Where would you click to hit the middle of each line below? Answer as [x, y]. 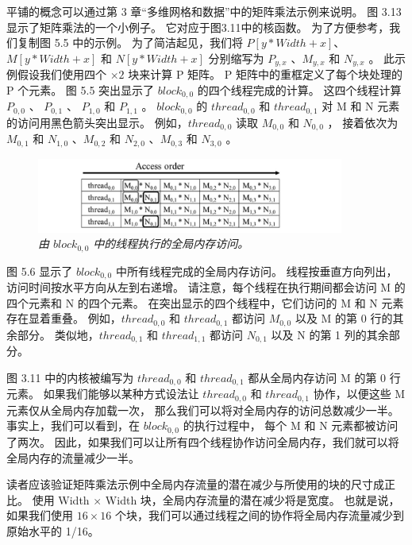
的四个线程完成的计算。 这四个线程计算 [299, 89]
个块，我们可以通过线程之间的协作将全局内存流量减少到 [259, 515]
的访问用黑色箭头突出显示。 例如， [97, 122]
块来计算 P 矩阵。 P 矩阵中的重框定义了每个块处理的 [265, 74]
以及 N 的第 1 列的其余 [330, 334]
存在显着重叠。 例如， [64, 318]
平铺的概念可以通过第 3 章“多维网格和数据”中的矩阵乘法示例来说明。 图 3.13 [204, 11]
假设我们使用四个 [62, 74]
